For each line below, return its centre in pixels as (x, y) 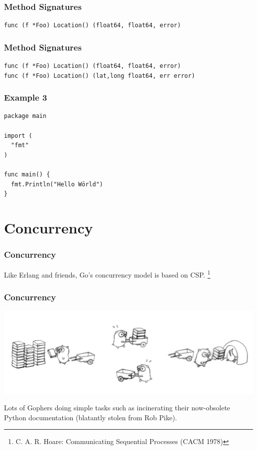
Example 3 (26, 97)
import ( (18, 136)
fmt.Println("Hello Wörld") (57, 184)
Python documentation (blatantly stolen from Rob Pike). (90, 417)
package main (25, 116)
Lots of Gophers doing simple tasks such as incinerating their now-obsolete (117, 408)
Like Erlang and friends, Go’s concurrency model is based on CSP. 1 (107, 274)
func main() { (27, 174)
